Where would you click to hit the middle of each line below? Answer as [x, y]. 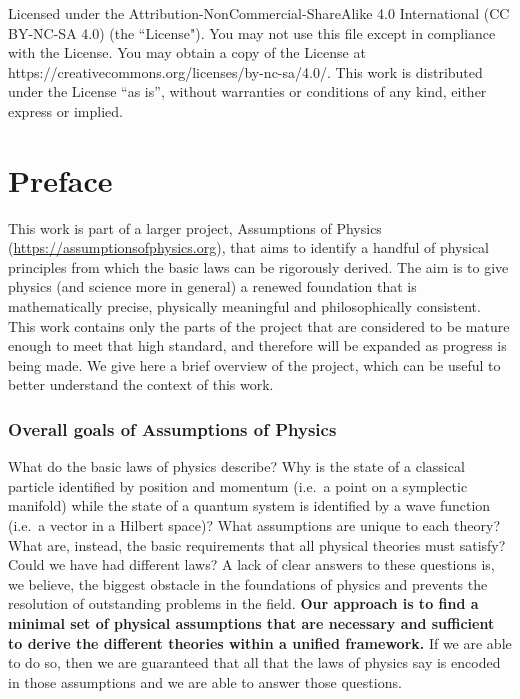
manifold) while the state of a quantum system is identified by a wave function [249, 505]
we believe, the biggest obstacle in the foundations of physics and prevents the [248, 583]
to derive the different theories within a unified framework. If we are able [260, 642]
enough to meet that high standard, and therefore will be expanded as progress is [257, 345]
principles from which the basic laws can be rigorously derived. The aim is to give [258, 266]
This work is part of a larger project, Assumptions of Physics [195, 227]
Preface [60, 179]
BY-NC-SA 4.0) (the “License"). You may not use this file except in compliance [252, 32]
